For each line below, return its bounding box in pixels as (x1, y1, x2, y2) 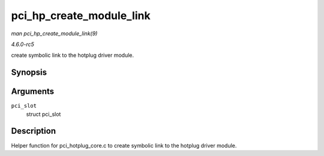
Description (11, 126, 56, 136)
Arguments (11, 87, 55, 97)
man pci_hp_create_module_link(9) (11, 30, 98, 37)
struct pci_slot (26, 111, 61, 118)
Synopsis (11, 68, 47, 78)
